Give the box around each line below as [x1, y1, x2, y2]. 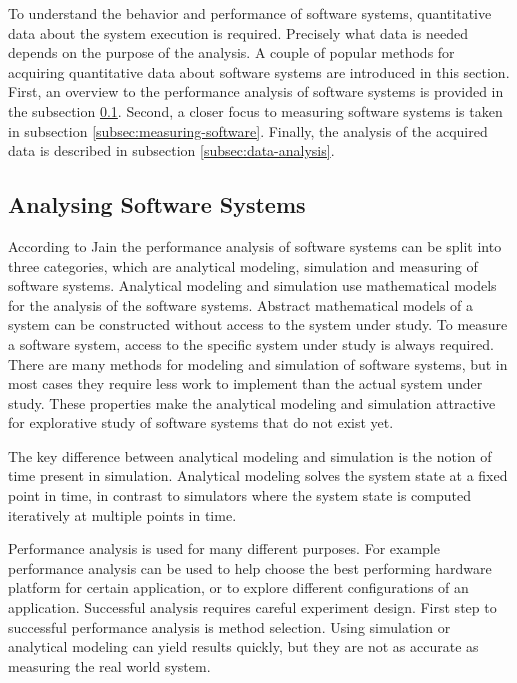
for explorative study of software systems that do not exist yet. [8, 412, 394, 433]
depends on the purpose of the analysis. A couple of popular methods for [8, 42, 455, 63]
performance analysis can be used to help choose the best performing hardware [8, 557, 492, 578]
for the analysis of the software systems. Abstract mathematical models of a [8, 294, 474, 315]
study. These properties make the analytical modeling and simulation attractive [8, 392, 496, 413]
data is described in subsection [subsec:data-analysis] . [8, 140, 335, 161]
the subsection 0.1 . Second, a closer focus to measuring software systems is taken [8, 100, 503, 121]
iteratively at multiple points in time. [8, 504, 237, 525]
